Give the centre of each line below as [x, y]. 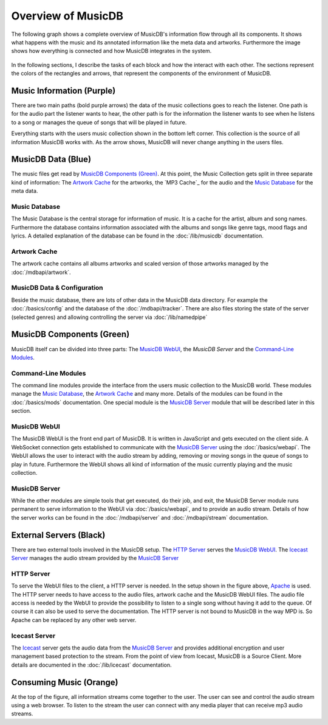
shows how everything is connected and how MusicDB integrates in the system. [111, 51]
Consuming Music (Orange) [65, 682]
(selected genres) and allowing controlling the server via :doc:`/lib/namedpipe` [109, 317]
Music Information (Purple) [63, 90]
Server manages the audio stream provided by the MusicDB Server [95, 558]
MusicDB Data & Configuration [57, 288]
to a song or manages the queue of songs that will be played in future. [99, 122]
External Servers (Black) [58, 535]
